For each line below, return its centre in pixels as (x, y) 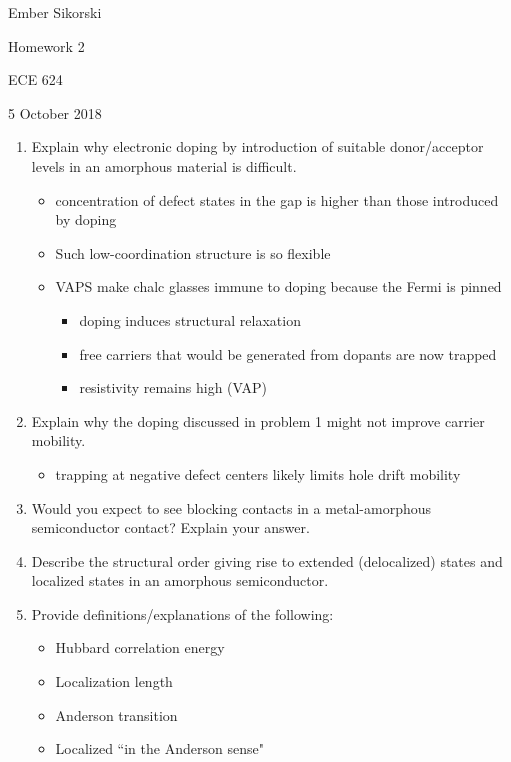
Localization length (114, 681)
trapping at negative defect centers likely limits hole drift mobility (258, 473)
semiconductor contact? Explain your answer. (170, 527)
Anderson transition (116, 714)
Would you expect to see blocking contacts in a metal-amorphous (231, 507)
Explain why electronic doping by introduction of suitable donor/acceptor (257, 146)
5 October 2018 (55, 112)
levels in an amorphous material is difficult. (164, 165)
